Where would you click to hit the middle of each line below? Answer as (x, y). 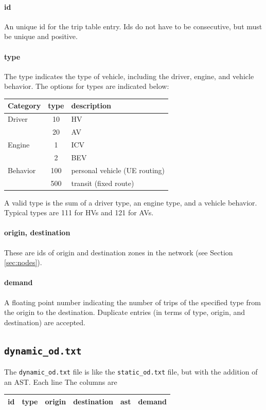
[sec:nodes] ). (23, 262)
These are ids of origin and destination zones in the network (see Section (119, 252)
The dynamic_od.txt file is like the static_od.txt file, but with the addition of (131, 372)
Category (24, 106)
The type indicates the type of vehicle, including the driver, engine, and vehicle (129, 76)
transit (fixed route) (103, 183)
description (91, 106)
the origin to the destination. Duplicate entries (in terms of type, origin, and (125, 312)
